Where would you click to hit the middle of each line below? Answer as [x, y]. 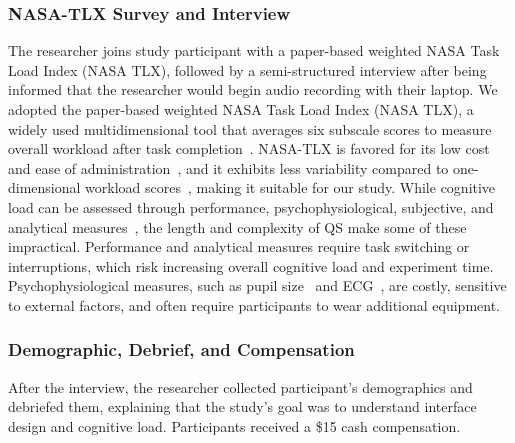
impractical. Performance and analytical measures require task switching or [239, 246]
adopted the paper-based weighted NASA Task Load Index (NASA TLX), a [241, 109]
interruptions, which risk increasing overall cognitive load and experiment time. [251, 265]
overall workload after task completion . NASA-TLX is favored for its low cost [249, 148]
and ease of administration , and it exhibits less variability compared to [228, 167]
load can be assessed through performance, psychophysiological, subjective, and [251, 206]
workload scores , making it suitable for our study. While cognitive [290, 187]
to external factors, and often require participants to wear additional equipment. [254, 304]
